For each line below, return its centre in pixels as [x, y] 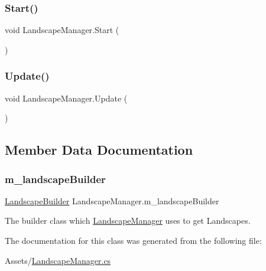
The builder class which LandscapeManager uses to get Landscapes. [128, 221]
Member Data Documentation [99, 150]
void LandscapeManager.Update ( [66, 98]
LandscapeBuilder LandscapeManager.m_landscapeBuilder [112, 200]
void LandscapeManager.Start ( [62, 30]
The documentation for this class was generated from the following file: [133, 240]
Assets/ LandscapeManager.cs [58, 260]
